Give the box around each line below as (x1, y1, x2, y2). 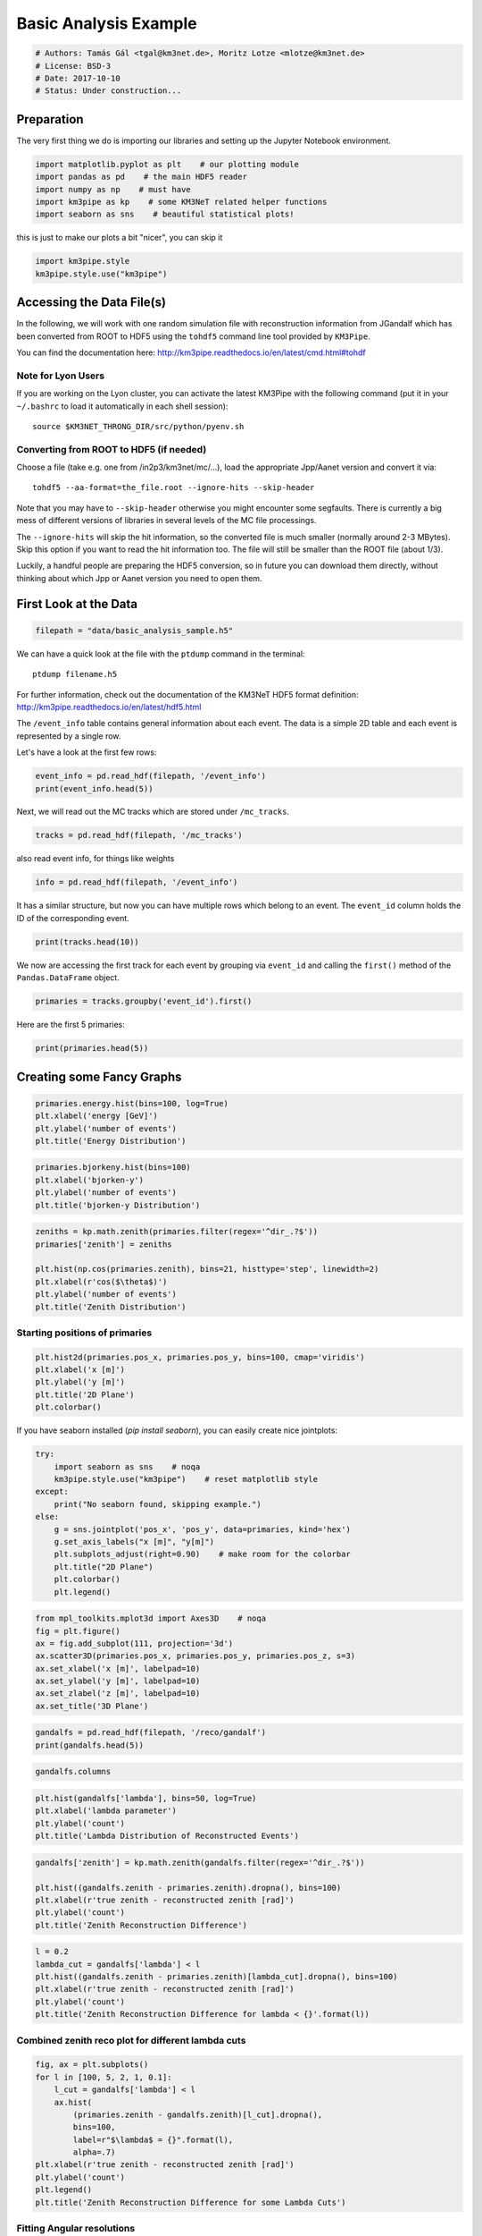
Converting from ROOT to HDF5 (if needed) (16, 443, 207, 455)
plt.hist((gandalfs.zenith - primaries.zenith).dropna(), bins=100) (35, 1883, 342, 1893)
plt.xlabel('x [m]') (35, 1365, 125, 1375)
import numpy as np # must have (35, 184, 191, 194)
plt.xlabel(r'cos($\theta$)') (35, 1276, 168, 1287)
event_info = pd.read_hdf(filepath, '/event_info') (35, 771, 267, 782)
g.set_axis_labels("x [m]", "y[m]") (54, 1537, 214, 1546)
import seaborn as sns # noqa (54, 1461, 201, 1471)
